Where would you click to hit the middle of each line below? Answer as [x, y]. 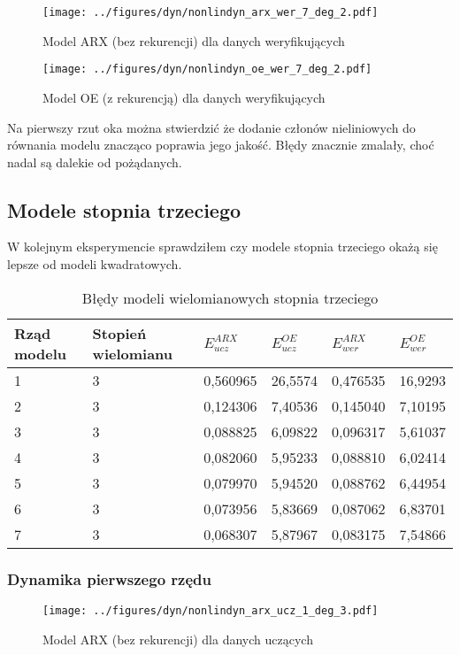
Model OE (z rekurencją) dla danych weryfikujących [184, 97]
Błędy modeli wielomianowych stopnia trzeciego [230, 297]
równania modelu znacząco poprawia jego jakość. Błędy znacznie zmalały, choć [221, 145]
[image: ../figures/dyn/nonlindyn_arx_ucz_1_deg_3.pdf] [211, 610]
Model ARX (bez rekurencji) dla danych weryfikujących [194, 40]
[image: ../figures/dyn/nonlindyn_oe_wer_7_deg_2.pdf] [207, 69]
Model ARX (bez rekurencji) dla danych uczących [178, 639]
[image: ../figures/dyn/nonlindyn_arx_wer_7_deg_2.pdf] [211, 12]
